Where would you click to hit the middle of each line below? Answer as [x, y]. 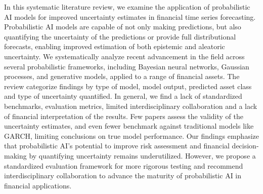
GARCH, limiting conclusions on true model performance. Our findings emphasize [131, 135]
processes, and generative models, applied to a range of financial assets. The [122, 76]
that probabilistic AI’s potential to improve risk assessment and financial [117, 146]
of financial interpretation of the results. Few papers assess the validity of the [124, 116]
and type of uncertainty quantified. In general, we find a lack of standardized [123, 96]
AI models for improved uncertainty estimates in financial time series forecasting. [130, 16]
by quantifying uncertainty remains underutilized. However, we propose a [142, 155]
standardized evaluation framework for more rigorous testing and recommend [124, 165]
